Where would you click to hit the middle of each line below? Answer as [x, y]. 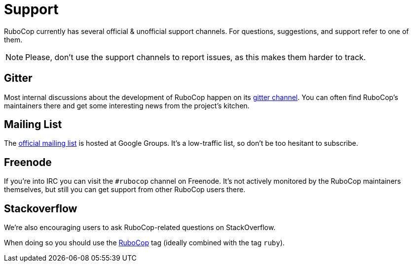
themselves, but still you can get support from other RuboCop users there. [125, 190]
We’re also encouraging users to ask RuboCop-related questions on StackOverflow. [140, 228]
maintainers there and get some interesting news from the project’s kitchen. [127, 105]
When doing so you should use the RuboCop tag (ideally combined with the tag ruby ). [144, 243]
